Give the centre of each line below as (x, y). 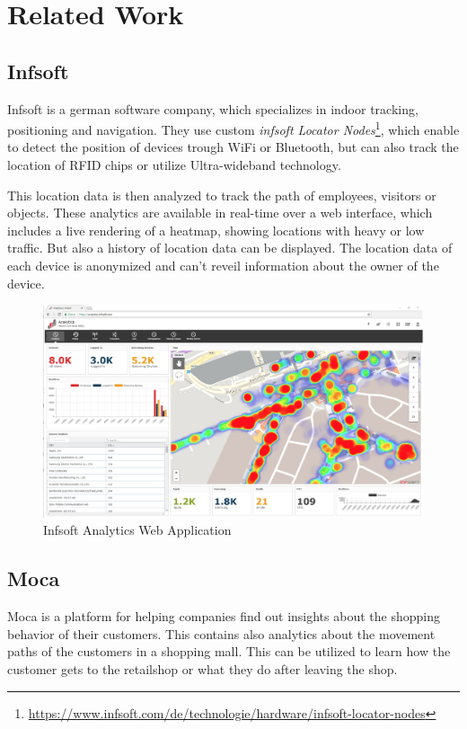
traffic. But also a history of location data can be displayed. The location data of (230, 248)
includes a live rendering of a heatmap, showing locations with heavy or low (216, 230)
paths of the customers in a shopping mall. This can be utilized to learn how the (229, 651)
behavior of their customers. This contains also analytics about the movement (221, 633)
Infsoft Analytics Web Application (137, 530)
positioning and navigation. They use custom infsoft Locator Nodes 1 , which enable (233, 128)
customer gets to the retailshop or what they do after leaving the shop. (203, 669)
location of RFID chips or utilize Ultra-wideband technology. (174, 165)
